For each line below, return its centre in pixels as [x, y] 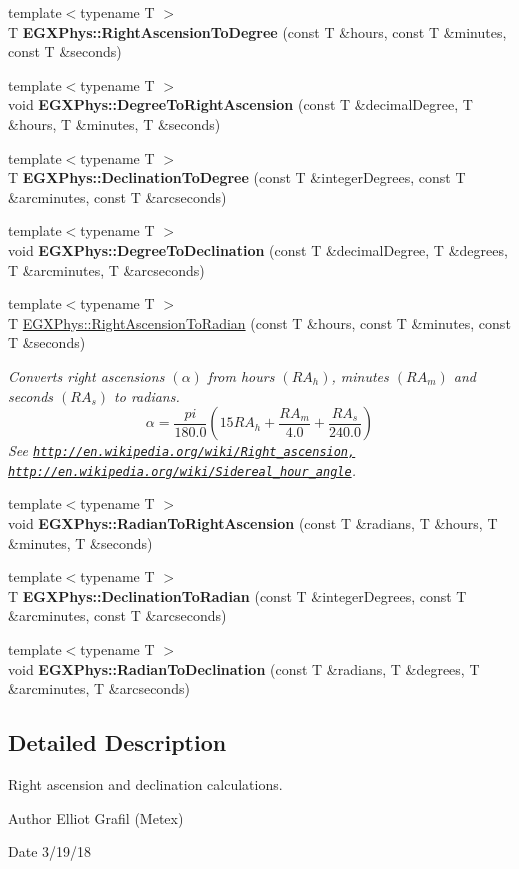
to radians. [147, 395]
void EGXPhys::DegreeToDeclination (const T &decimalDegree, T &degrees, [258, 249]
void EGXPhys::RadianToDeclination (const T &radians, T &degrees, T [244, 668]
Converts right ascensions [86, 375]
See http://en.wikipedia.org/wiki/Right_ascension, [182, 450]
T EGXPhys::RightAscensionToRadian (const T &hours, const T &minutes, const [259, 322]
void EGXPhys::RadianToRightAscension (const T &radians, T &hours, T [253, 523]
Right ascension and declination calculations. [145, 783]
